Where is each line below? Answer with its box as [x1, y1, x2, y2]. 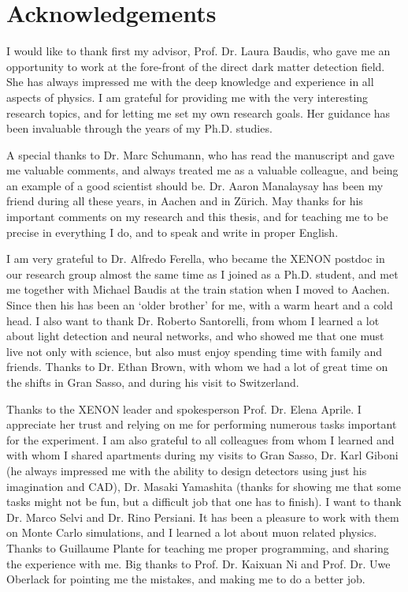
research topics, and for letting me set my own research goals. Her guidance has [6, 104, 391, 121]
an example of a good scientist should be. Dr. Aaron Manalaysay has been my [6, 177, 384, 193]
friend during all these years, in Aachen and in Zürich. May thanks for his [6, 193, 363, 209]
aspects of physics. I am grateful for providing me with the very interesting [6, 88, 369, 105]
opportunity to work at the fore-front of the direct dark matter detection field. [6, 58, 385, 74]
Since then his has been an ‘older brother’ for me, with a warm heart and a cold [6, 297, 393, 313]
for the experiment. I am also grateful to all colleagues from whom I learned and [6, 431, 395, 448]
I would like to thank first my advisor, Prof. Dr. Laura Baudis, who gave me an [6, 43, 391, 59]
